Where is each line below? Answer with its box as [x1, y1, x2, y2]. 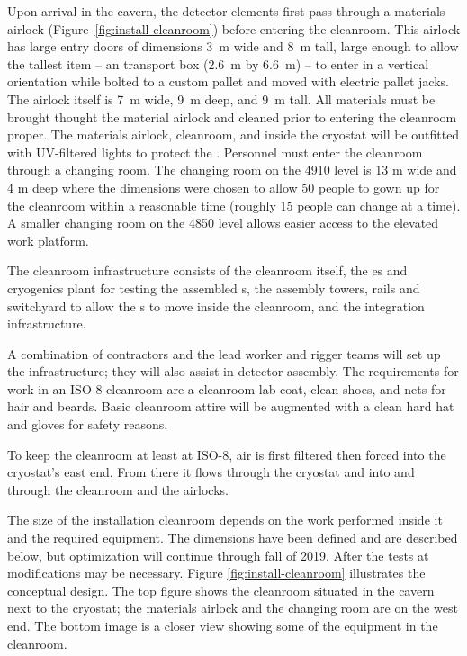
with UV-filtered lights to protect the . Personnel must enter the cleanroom [7, 142, 423, 161]
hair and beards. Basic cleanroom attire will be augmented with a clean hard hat [7, 397, 454, 416]
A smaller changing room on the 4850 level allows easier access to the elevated [7, 213, 439, 232]
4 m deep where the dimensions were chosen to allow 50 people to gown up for [7, 177, 440, 196]
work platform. [7, 230, 89, 249]
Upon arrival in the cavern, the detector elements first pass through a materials [7, 2, 445, 20]
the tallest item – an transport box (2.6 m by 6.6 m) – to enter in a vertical [7, 54, 429, 73]
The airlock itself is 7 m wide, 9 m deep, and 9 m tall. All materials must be [7, 89, 436, 108]
